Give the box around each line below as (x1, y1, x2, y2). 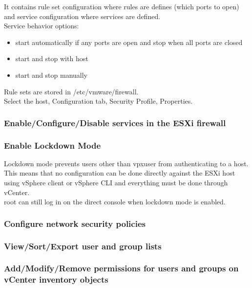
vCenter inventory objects (4, 273, 108, 286)
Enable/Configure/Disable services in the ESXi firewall (4, 116, 226, 129)
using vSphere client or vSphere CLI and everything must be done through (4, 177, 228, 187)
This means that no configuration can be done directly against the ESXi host (4, 168, 235, 178)
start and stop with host (15, 53, 88, 64)
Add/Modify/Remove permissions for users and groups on (4, 262, 239, 274)
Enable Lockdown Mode (4, 139, 101, 151)
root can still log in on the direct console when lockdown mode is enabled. (4, 197, 226, 207)
